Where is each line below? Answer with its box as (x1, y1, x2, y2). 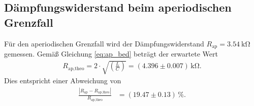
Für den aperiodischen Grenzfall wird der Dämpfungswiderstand (4, 38, 204, 48)
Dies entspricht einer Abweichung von (4, 75, 121, 86)
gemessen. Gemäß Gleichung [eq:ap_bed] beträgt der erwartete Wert (4, 48, 218, 59)
